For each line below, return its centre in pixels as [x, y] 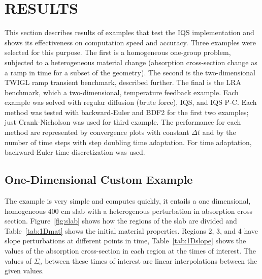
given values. [24, 271]
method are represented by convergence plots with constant [97, 132]
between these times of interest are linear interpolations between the [151, 260]
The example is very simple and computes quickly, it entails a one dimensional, [128, 201]
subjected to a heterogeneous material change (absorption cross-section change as [131, 62]
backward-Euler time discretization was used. [75, 152]
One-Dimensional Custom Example [99, 179]
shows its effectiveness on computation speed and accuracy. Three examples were [130, 42]
